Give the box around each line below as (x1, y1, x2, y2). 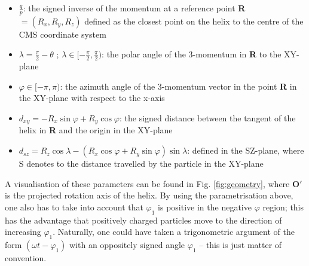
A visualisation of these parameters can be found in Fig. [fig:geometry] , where (5, 177, 290, 189)
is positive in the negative (158, 200, 252, 213)
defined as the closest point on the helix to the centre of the (84, 14, 304, 27)
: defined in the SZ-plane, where (187, 144, 304, 157)
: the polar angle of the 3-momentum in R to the (102, 48, 282, 60)
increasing (5, 225, 41, 238)
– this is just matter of (199, 239, 282, 251)
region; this (262, 200, 304, 213)
